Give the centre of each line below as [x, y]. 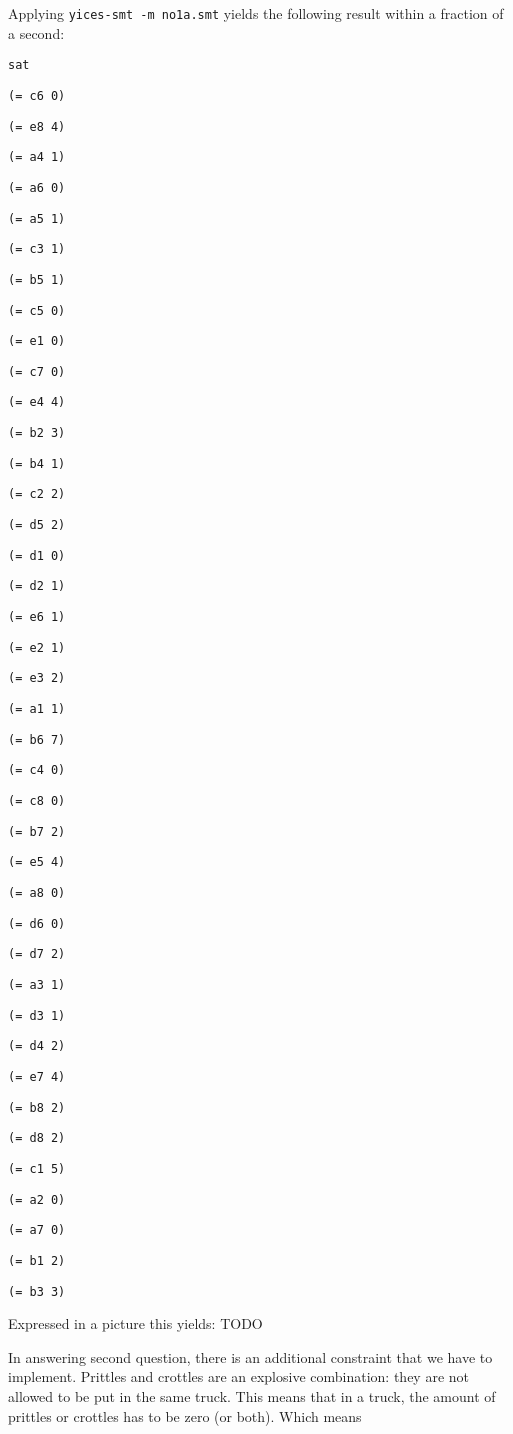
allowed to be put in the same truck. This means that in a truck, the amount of [252, 1395]
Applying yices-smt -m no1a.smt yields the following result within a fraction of [256, 13]
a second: [36, 32]
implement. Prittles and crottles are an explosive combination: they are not [239, 1376]
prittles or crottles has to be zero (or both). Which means [185, 1415]
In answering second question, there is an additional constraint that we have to [250, 1356]
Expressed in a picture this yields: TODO [135, 1323]
